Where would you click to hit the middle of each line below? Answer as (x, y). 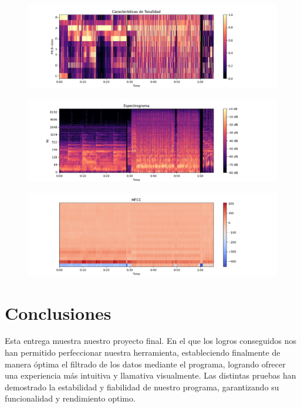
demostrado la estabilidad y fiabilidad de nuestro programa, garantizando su (142, 387)
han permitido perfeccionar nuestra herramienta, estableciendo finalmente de (143, 352)
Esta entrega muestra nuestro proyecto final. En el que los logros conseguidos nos (150, 341)
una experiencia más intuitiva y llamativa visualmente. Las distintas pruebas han (150, 375)
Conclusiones (58, 312)
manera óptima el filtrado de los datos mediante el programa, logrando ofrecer (145, 364)
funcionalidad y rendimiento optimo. (70, 398)
